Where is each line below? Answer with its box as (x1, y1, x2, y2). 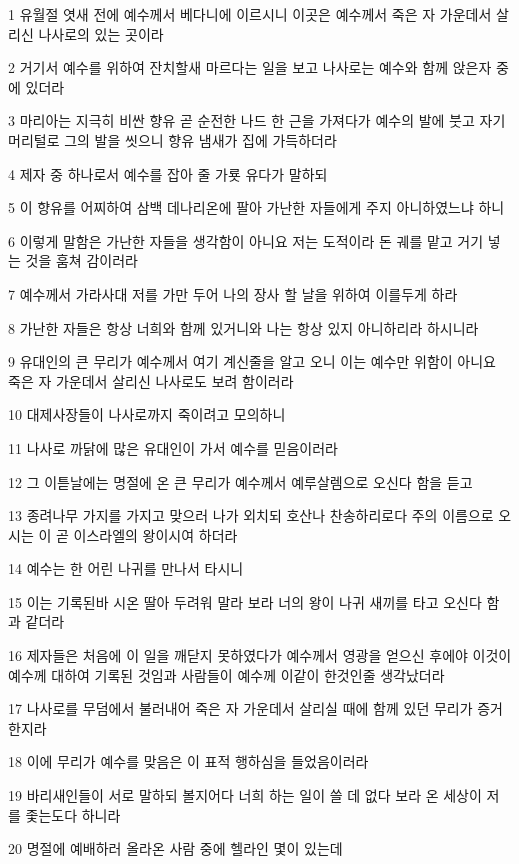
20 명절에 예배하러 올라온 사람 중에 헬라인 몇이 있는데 (8, 838, 343, 859)
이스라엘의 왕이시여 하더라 (73, 524, 238, 545)
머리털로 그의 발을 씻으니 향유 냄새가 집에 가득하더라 (8, 129, 337, 150)
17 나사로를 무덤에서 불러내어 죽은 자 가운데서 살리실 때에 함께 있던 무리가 (8, 698, 473, 719)
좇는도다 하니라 (25, 804, 121, 825)
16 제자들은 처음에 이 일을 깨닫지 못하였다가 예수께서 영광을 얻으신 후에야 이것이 (8, 645, 512, 666)
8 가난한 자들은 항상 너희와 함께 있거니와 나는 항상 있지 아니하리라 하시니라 (8, 317, 479, 338)
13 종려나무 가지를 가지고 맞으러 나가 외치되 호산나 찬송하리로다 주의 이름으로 (8, 505, 494, 526)
